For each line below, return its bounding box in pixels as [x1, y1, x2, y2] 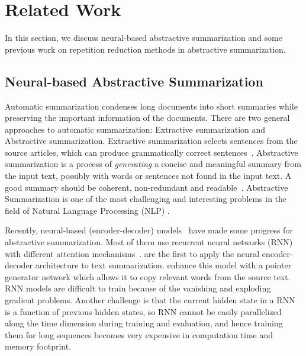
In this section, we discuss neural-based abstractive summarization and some [5, 31, 282, 44]
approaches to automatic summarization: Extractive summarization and [5, 123, 266, 135]
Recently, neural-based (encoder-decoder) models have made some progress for [5, 224, 293, 236]
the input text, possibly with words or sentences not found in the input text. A [5, 169, 292, 182]
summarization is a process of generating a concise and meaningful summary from [5, 158, 301, 170]
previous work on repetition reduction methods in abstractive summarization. [5, 43, 286, 55]
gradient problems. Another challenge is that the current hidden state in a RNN [5, 294, 295, 306]
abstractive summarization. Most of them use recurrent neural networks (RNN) [5, 236, 293, 248]
